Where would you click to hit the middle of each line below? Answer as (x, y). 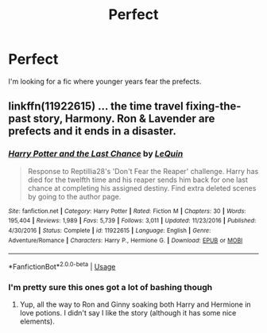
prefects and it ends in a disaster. (93, 132)
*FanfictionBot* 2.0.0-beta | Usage (62, 266)
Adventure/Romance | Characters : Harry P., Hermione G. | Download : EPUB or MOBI (126, 240)
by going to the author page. (74, 196)
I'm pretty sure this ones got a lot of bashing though (110, 287)
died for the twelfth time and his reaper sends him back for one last (138, 180)
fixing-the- (213, 106)
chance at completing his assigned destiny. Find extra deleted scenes (142, 188)
